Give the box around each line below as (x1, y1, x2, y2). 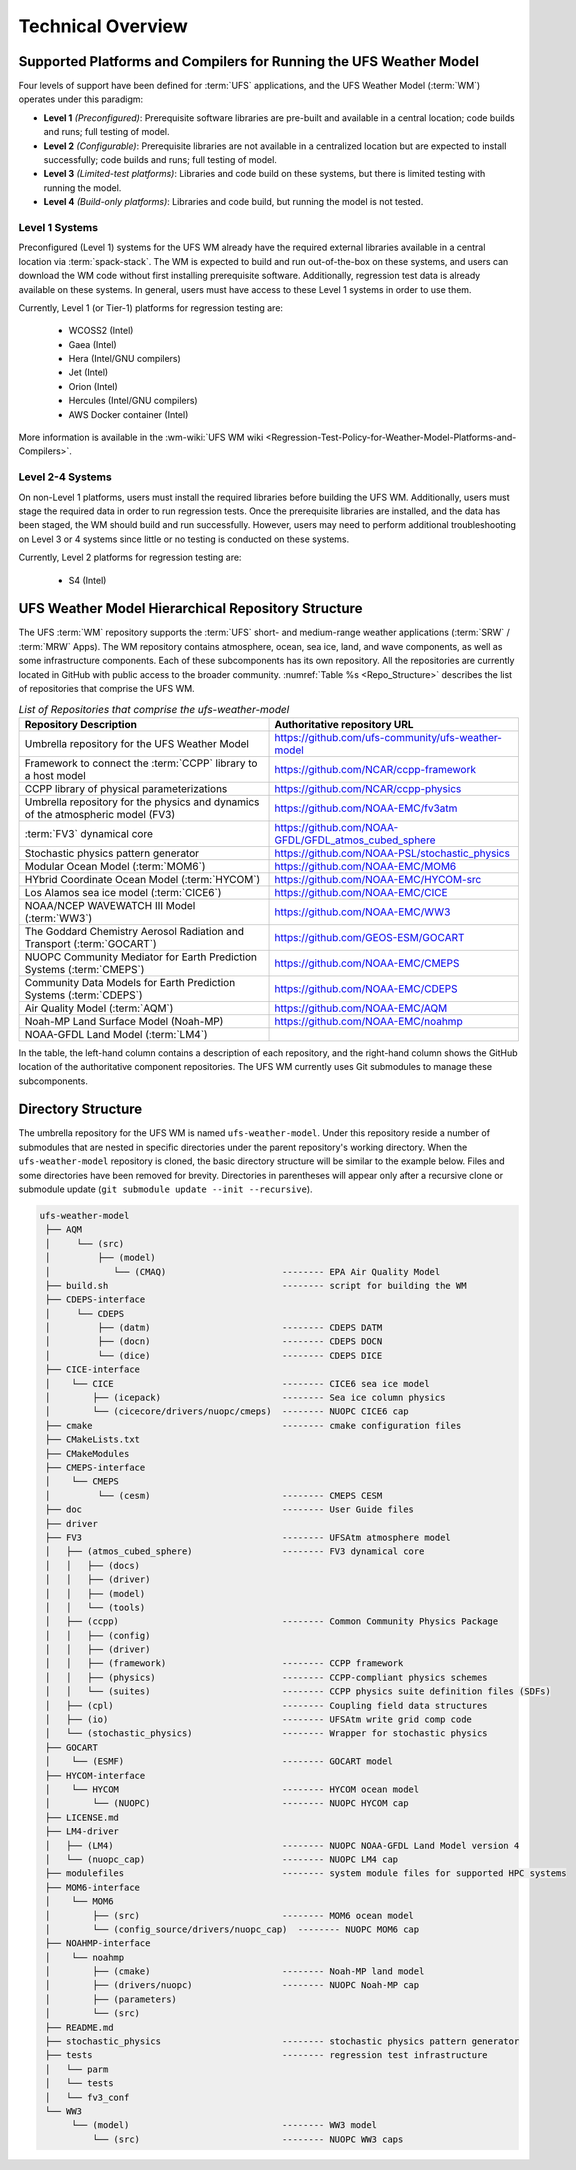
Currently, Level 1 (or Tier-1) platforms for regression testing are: (18, 301, 284, 314)
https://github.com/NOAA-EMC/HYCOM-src (274, 872, 482, 886)
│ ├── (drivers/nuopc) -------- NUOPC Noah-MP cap (45, 1980, 420, 1991)
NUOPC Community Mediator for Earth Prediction (24, 950, 258, 964)
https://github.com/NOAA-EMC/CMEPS (274, 956, 460, 970)
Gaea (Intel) (68, 338, 117, 350)
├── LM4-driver (45, 1826, 120, 1837)
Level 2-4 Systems (18, 470, 112, 484)
